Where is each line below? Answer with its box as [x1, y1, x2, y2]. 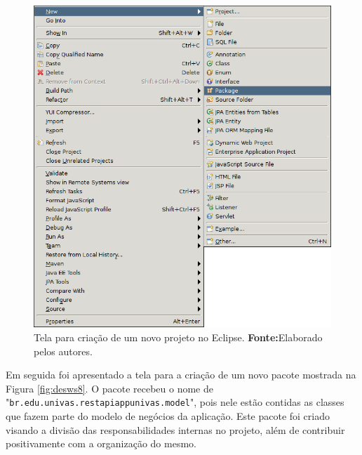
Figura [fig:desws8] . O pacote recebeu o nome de [6, 381, 213, 395]
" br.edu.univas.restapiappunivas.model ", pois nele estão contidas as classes [6, 395, 344, 409]
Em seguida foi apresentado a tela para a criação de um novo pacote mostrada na [6, 367, 356, 382]
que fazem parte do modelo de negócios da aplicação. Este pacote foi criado [6, 408, 330, 423]
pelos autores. [34, 343, 93, 358]
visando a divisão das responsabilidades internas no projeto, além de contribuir [6, 422, 345, 437]
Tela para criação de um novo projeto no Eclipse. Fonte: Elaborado [34, 329, 323, 344]
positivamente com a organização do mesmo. [6, 436, 196, 451]
